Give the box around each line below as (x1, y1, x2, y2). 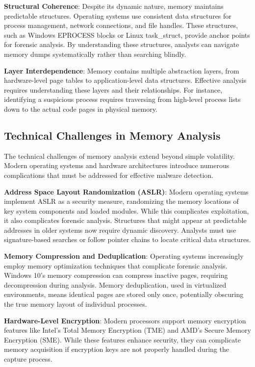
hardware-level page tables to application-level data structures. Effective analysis (4, 75, 247, 85)
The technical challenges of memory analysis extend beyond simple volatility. (4, 150, 235, 161)
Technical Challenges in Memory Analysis (4, 127, 221, 143)
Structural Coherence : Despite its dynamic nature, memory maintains (4, 1, 224, 11)
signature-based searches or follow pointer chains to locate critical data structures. (4, 234, 251, 245)
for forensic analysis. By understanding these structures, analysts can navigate (4, 39, 239, 49)
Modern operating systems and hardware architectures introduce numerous (4, 160, 229, 171)
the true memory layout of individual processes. (4, 299, 147, 309)
